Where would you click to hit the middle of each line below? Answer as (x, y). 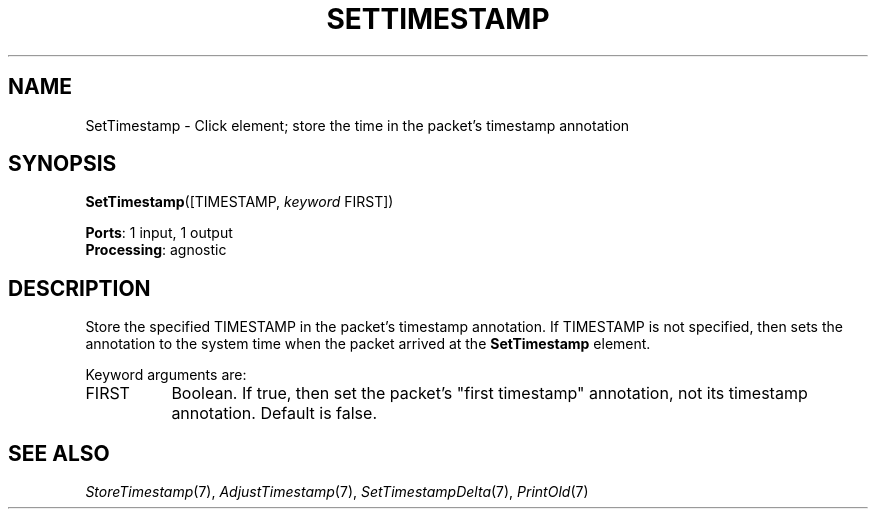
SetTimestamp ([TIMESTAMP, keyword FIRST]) (239, 202)
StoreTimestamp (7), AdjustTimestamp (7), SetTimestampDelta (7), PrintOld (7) (337, 492)
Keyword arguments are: (166, 375)
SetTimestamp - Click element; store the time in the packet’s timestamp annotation (357, 125)
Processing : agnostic (156, 250)
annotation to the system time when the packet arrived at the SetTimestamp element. (368, 344)
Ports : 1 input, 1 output (159, 233)
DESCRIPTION (79, 288)
